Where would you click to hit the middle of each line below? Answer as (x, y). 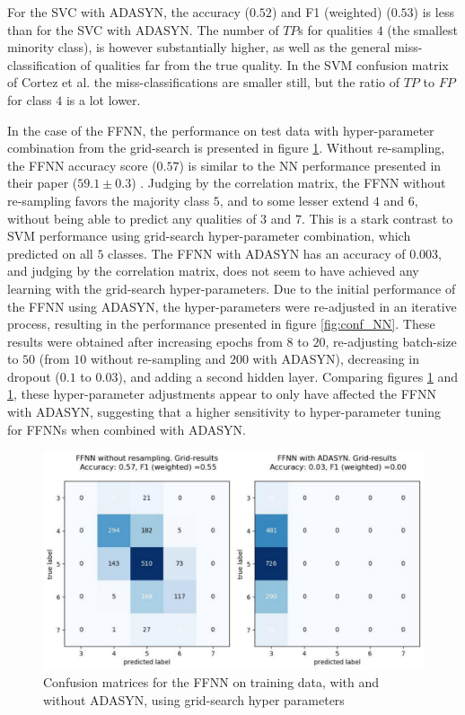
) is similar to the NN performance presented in (310, 165)
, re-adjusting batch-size (391, 341)
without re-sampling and (158, 359)
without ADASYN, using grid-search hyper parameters (194, 699)
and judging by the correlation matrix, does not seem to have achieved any (213, 271)
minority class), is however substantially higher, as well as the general (199, 47)
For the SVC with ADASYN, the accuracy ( (128, 12)
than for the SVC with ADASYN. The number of (143, 29)
